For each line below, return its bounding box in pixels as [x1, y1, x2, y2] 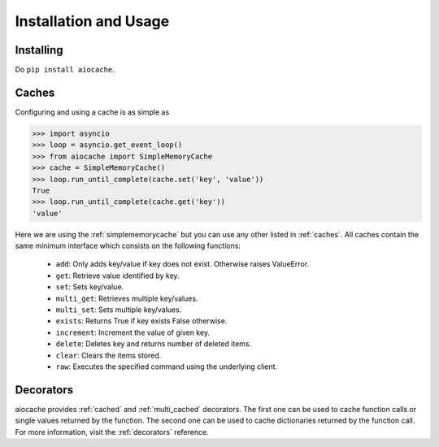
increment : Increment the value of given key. [55, 328, 211, 337]
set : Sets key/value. [55, 282, 124, 292]
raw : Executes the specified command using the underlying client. [55, 362, 278, 371]
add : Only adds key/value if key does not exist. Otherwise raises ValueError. [55, 259, 309, 269]
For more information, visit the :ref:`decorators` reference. [15, 427, 209, 436]
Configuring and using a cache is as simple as [15, 106, 170, 117]
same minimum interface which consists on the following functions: [15, 241, 241, 251]
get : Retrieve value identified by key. [55, 271, 180, 280]
